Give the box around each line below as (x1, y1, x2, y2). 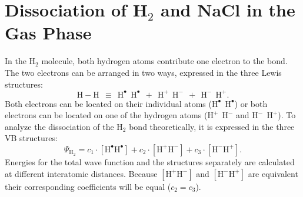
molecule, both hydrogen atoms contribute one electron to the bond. (41, 55, 288, 67)
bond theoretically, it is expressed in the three (129, 120, 295, 132)
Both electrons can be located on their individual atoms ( (5, 97, 212, 109)
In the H (5, 55, 36, 67)
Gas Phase (5, 21, 92, 45)
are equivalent (248, 167, 298, 179)
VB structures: (5, 132, 58, 144)
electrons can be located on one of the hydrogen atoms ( (5, 109, 208, 121)
